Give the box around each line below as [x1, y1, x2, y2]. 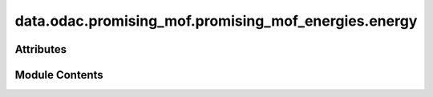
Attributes [14, 42, 67, 56]
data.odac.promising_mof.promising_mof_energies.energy [14, 12, 418, 30]
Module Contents [14, 68, 103, 82]
